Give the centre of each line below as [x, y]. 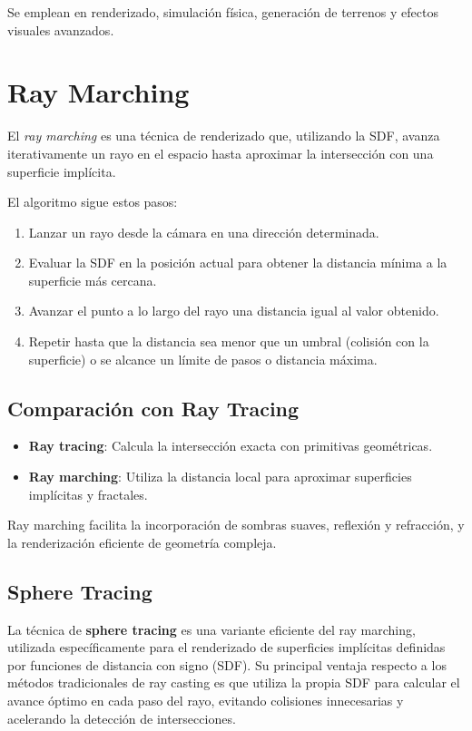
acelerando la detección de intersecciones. [122, 718]
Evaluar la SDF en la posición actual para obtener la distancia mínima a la [238, 263]
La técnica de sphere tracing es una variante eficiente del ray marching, [211, 629]
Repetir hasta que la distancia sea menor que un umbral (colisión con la [229, 341]
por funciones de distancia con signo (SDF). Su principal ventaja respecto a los [227, 664]
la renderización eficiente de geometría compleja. [142, 542]
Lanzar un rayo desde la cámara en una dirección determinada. [204, 232]
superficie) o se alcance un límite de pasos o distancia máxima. [203, 359]
